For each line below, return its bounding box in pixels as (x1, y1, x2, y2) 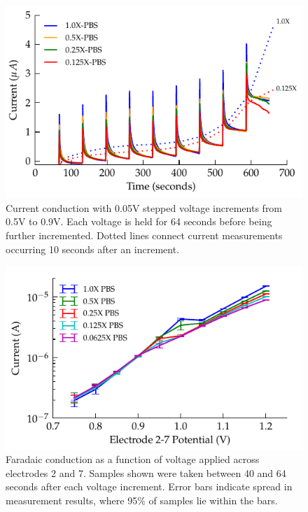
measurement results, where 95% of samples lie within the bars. (6, 492, 278, 507)
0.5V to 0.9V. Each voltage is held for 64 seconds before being (6, 214, 272, 229)
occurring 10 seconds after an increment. (6, 241, 180, 256)
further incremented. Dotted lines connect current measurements (6, 227, 283, 242)
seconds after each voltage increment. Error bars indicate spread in (6, 479, 293, 494)
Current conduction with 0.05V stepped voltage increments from (6, 200, 283, 215)
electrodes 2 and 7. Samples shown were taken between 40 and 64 (6, 465, 286, 480)
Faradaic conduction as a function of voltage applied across (6, 452, 260, 467)
